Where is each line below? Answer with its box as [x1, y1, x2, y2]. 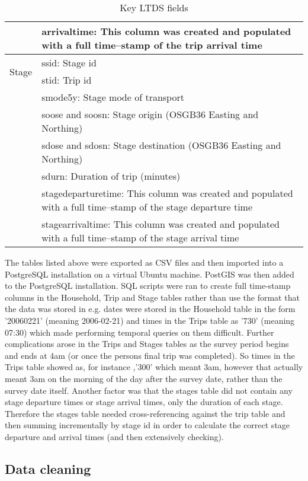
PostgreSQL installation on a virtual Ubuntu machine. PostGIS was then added [5, 267, 294, 280]
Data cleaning [5, 459, 91, 477]
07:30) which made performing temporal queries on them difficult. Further [5, 326, 274, 338]
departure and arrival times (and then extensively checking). [5, 430, 224, 442]
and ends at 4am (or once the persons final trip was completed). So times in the [5, 349, 295, 361]
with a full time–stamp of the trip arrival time [41, 38, 262, 52]
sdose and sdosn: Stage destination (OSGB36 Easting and [41, 138, 281, 152]
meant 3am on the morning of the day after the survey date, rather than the [5, 372, 283, 384]
